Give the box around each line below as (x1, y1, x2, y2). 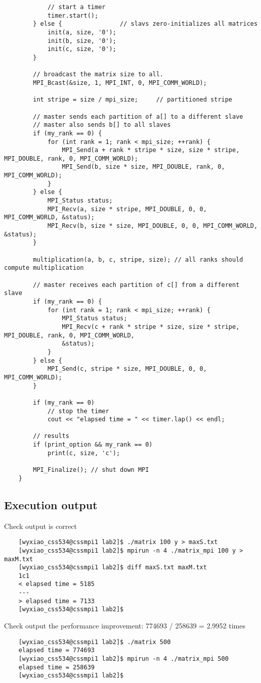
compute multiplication (4, 264, 84, 272)
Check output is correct (4, 520, 77, 531)
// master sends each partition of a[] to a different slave (33, 113, 243, 120)
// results (33, 432, 69, 440)
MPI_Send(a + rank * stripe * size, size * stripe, (62, 147, 240, 154)
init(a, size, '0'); (47, 28, 116, 36)
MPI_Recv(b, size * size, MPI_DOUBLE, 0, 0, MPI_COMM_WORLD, (47, 222, 258, 230)
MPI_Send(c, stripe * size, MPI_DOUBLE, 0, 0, (47, 365, 207, 373)
